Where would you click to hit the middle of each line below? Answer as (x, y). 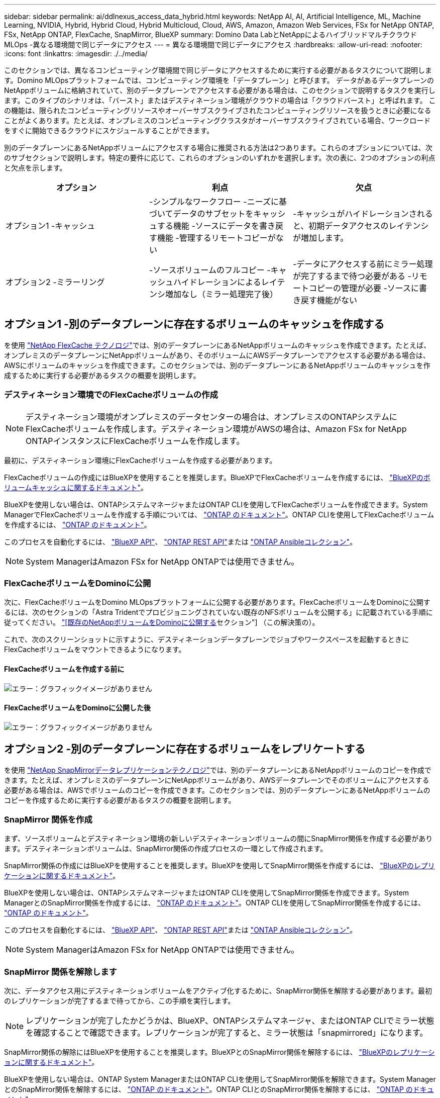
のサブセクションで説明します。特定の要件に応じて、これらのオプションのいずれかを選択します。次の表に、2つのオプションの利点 (220, 158)
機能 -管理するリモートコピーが (216, 238)
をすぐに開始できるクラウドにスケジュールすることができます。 (109, 130)
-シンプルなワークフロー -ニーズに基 (218, 202)
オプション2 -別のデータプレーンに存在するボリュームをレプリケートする (185, 749)
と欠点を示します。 (35, 168)
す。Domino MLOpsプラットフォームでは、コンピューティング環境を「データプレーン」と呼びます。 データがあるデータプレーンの (219, 80)
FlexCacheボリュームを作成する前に (64, 669)
